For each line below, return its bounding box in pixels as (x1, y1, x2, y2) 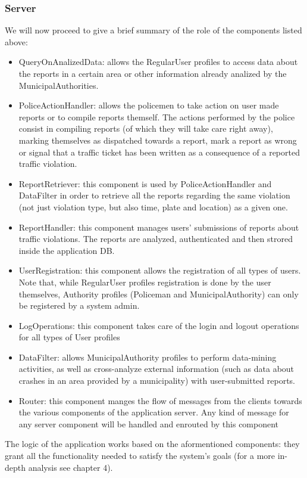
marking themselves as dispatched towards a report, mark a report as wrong (18, 134, 297, 146)
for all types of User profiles (18, 331, 120, 343)
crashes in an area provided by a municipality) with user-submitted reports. (18, 374, 295, 387)
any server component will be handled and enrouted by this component (18, 417, 279, 430)
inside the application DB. (18, 244, 115, 256)
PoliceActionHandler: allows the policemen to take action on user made (18, 99, 279, 111)
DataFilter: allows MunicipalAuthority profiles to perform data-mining (18, 350, 277, 363)
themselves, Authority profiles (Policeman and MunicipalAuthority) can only (18, 287, 299, 300)
